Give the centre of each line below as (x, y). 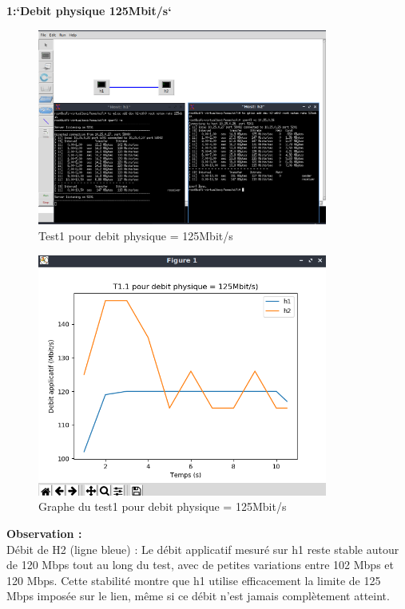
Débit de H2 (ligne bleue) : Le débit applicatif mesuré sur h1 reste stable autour (203, 549)
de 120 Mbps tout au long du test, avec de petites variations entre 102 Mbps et (200, 565)
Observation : (44, 534)
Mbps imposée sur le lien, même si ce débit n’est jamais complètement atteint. (198, 596)
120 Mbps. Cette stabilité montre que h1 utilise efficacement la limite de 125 (194, 580)
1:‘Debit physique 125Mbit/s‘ (89, 10)
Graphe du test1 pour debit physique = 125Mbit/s (163, 506)
